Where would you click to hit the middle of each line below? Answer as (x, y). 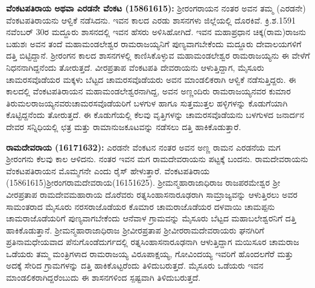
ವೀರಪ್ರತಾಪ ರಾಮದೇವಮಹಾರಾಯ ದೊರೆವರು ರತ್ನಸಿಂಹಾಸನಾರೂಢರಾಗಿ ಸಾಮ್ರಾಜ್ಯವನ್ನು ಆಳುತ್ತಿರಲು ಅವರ (152, 194)
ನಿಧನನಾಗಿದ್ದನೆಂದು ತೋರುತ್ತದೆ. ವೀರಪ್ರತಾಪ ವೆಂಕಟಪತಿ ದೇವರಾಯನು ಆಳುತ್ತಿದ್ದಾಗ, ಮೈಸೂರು (135, 67)
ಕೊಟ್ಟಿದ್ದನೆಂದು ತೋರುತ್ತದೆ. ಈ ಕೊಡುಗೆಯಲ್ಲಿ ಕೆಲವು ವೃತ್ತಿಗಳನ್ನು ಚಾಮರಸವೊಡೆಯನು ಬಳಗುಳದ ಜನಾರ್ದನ (155, 115)
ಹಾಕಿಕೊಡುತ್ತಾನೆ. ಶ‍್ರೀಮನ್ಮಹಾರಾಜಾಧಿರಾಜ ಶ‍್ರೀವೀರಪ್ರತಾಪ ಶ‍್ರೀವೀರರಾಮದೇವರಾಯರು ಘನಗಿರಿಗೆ (135, 230)
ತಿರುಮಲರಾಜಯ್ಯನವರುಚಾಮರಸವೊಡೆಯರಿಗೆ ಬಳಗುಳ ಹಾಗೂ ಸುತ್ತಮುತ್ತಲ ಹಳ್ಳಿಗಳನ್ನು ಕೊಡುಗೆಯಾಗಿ (147, 103)
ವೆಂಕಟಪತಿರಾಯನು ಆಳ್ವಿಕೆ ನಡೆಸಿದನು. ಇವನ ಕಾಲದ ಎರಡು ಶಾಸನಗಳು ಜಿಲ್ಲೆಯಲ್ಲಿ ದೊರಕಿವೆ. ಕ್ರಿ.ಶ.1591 (151, 20)
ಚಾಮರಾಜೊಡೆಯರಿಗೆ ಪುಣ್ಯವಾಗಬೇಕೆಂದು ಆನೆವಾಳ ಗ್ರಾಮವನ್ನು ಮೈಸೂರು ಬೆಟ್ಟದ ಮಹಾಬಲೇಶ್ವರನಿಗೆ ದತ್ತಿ (151, 218)
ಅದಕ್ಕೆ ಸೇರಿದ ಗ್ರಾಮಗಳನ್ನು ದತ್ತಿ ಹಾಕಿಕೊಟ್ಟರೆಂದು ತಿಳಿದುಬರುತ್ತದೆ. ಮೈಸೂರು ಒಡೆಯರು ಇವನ (135, 265)
